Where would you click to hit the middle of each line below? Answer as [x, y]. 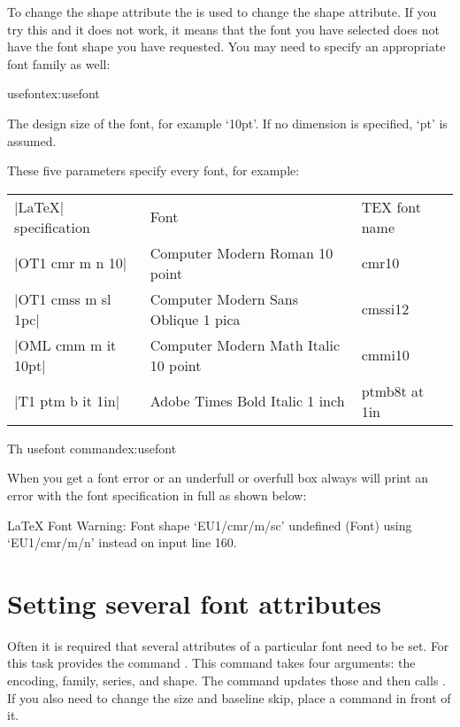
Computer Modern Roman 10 [241, 252]
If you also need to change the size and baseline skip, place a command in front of [229, 697]
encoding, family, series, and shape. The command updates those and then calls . [226, 681]
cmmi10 [385, 355]
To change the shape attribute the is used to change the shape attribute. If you [222, 12]
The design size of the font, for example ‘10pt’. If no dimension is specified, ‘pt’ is [227, 123]
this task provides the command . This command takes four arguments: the [211, 663]
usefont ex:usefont [54, 93]
